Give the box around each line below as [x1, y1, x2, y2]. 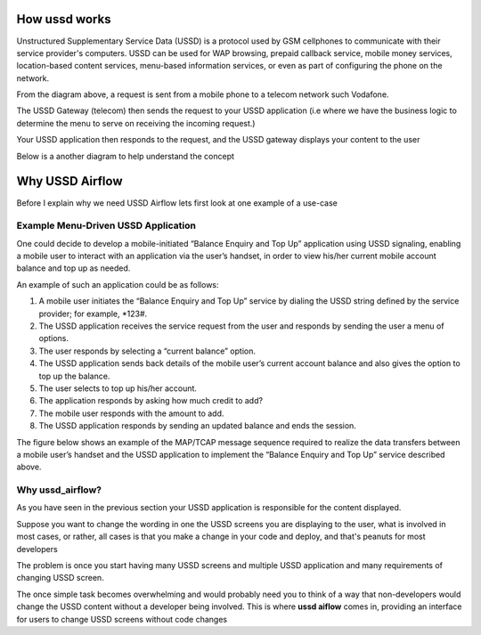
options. [38, 333, 69, 344]
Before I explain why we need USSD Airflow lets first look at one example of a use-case [16, 197, 338, 208]
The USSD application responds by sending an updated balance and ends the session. [38, 420, 356, 431]
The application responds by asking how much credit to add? [38, 395, 263, 406]
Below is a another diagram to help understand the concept [16, 151, 235, 161]
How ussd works [16, 12, 111, 27]
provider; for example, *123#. [38, 308, 148, 319]
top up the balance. [38, 370, 110, 381]
